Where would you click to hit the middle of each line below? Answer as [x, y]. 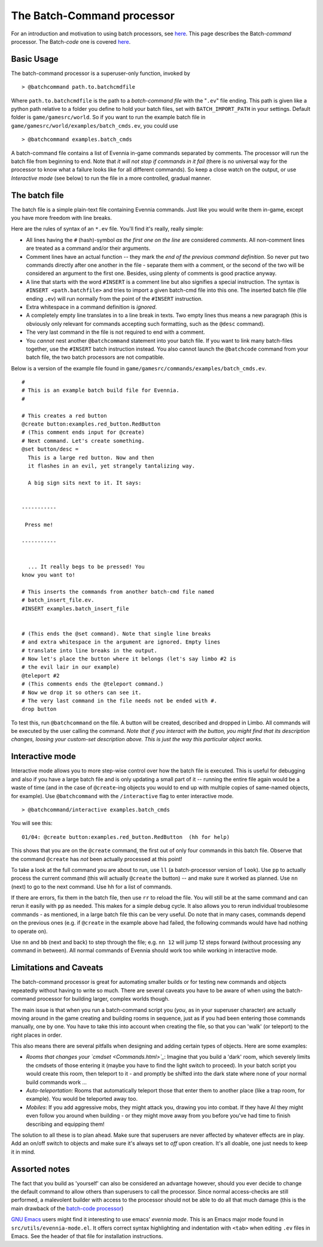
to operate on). [29, 931]
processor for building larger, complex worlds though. [103, 999]
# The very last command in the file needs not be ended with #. [120, 701]
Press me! [39, 525]
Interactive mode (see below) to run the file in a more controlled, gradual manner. [111, 178]
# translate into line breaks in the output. [90, 650]
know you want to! [49, 575]
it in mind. [23, 1152]
